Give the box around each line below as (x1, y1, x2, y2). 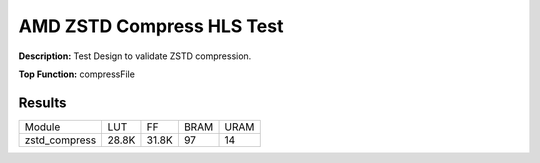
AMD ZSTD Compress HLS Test (18, 15, 284, 37)
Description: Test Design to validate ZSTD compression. (18, 50, 252, 62)
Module (24, 120, 61, 134)
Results (18, 94, 67, 111)
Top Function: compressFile (18, 68, 135, 80)
